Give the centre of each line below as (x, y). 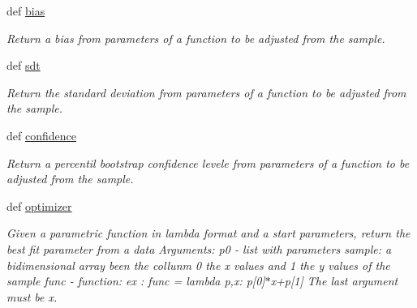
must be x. (32, 296)
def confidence (41, 135)
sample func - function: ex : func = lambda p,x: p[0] (136, 281)
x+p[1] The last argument (334, 281)
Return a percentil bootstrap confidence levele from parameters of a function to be (208, 163)
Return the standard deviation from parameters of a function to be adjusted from (206, 92)
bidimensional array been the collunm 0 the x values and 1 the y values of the (198, 265)
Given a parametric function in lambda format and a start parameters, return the (208, 233)
